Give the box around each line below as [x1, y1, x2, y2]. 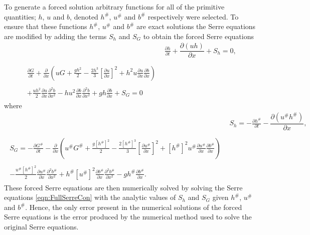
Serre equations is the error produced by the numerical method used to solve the [4, 211, 252, 222]
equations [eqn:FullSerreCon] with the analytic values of [4, 192, 176, 202]
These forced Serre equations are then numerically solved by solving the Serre [4, 182, 243, 192]
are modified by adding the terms [4, 31, 107, 41]
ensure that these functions [4, 21, 87, 32]
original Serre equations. [4, 221, 79, 232]
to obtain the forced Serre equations [143, 31, 254, 41]
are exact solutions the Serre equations [136, 21, 256, 32]
